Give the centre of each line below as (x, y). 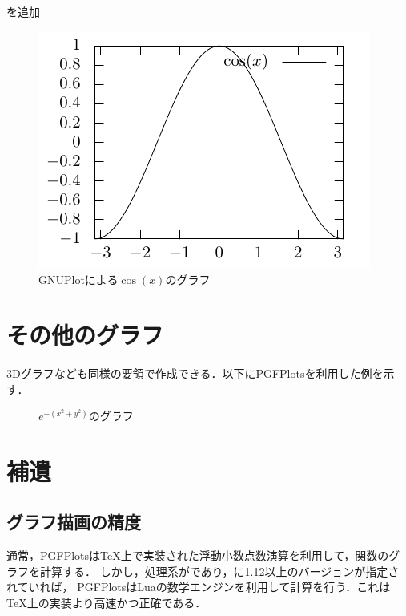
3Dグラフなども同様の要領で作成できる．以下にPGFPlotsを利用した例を (195, 373)
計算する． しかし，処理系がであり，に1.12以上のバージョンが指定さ (219, 571)
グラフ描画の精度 (74, 522)
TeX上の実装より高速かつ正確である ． (107, 603)
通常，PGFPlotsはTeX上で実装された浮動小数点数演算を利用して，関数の (198, 555)
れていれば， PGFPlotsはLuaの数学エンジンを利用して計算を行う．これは (199, 587)
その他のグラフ (85, 334)
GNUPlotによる (78, 280)
